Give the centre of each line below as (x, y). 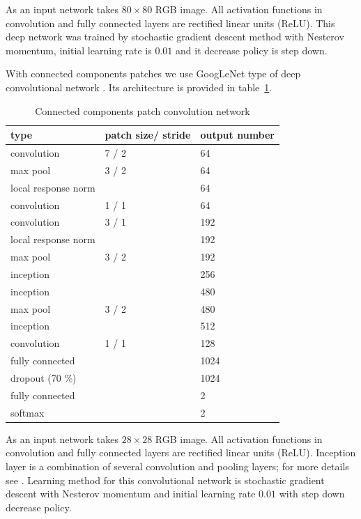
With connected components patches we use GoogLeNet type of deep (153, 73)
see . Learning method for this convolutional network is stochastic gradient (165, 480)
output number (238, 135)
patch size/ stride (148, 135)
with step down (312, 494)
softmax (28, 412)
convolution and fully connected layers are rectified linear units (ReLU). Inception (181, 452)
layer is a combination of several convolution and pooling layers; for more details (177, 466)
